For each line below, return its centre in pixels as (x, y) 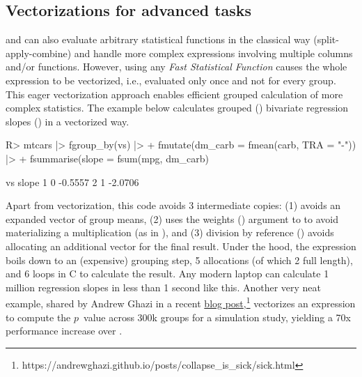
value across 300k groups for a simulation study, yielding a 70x (218, 317)
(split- (326, 39)
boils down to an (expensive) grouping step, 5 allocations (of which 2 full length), (179, 260)
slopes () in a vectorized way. (68, 121)
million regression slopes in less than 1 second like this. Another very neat (164, 287)
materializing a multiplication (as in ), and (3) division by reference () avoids (170, 232)
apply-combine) (39, 53)
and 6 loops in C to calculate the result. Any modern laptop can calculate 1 (167, 274)
